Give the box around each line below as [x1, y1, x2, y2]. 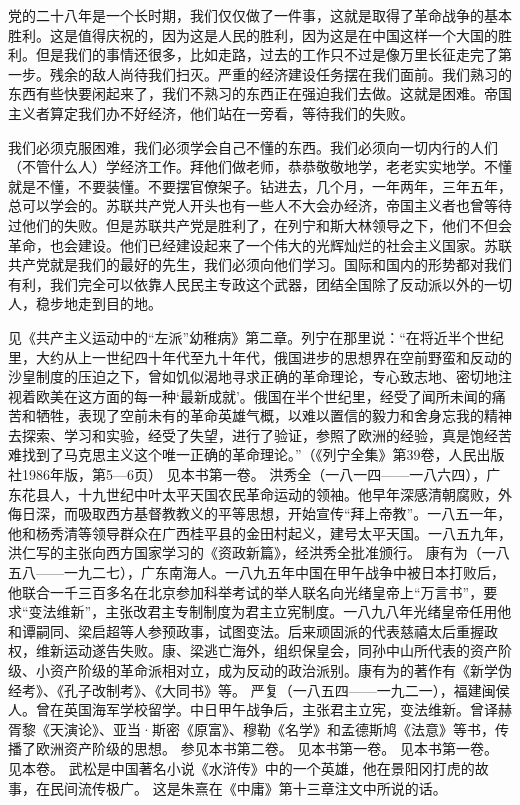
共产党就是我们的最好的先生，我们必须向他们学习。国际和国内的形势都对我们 [8, 254, 512, 275]
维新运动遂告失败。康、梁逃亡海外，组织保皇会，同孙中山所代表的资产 [35, 640, 498, 661]
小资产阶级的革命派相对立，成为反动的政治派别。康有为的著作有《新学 [35, 660, 498, 680]
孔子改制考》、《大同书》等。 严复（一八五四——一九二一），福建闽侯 [63, 679, 510, 700]
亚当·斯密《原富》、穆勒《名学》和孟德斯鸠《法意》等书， [112, 718, 495, 739]
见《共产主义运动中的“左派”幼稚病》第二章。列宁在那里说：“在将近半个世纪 [8, 326, 504, 347]
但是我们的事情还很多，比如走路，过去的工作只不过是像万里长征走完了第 [35, 44, 512, 65]
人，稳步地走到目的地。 [8, 293, 162, 314]
